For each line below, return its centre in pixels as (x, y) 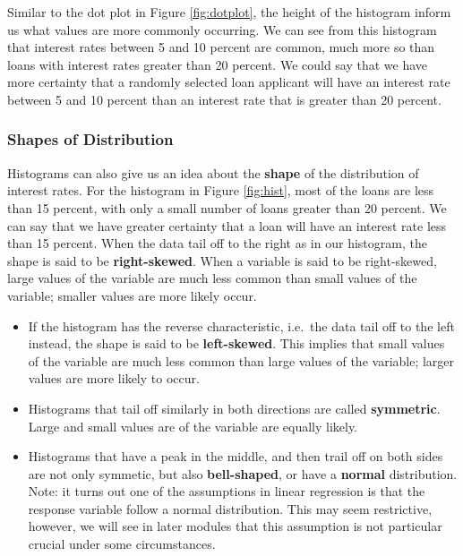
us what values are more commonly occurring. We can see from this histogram (222, 29)
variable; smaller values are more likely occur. (132, 295)
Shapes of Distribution (90, 139)
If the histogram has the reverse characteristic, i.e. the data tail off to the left (241, 325)
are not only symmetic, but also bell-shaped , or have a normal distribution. (243, 473)
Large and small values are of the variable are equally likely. (193, 426)
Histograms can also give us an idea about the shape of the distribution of (213, 172)
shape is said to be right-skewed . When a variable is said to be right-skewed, (222, 260)
